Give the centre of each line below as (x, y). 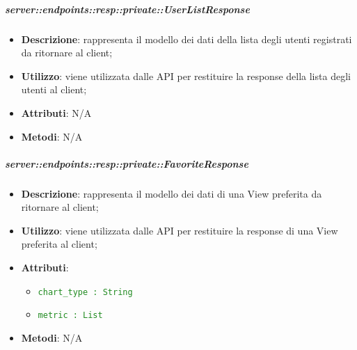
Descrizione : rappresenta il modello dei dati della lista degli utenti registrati (187, 39)
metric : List (70, 316)
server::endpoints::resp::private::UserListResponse (127, 9)
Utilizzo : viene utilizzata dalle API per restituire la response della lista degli (186, 75)
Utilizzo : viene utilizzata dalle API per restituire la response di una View (180, 230)
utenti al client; (54, 89)
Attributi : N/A (56, 112)
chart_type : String (85, 292)
